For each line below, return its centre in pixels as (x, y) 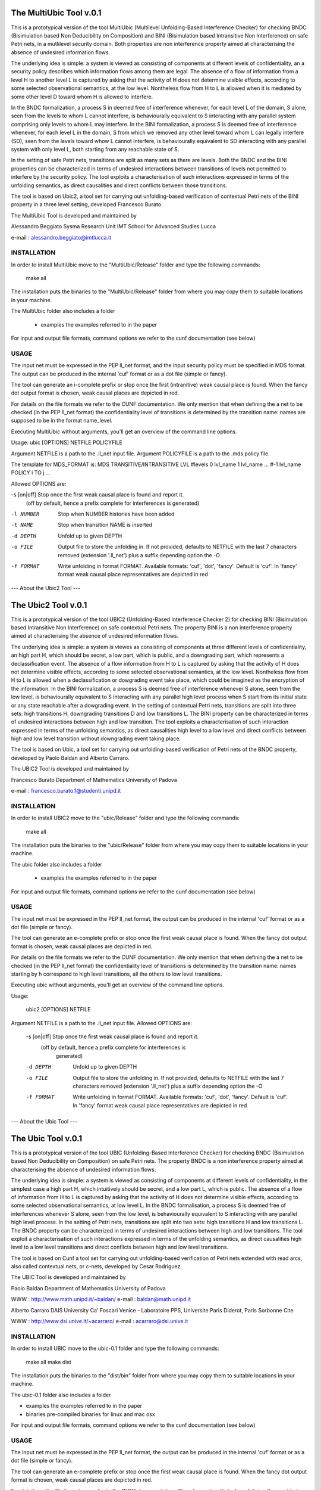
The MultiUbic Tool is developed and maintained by (74, 215)
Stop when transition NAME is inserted (105, 525)
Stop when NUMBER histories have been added (116, 514)
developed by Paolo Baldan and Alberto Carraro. (70, 758)
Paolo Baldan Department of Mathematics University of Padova (88, 1288)
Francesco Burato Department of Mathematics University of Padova (94, 780)
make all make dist (48, 1362)
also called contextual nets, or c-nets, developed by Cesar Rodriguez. (97, 1266)
